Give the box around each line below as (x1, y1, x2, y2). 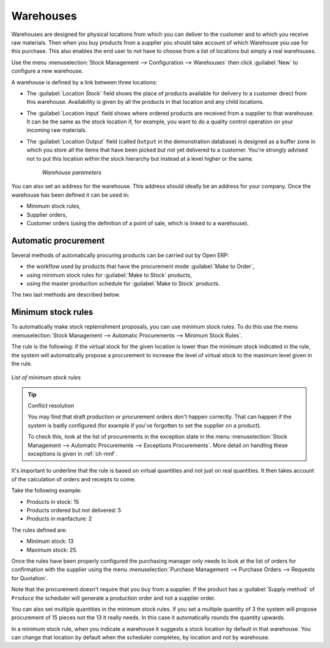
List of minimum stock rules (11, 374, 81, 381)
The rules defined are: (11, 526, 67, 534)
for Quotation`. (11, 574, 48, 581)
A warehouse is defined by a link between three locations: (11, 78, 158, 86)
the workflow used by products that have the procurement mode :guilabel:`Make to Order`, (26, 263, 255, 270)
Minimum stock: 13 (26, 537, 74, 545)
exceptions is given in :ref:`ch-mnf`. (28, 450, 118, 457)
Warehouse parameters (42, 169, 102, 177)
